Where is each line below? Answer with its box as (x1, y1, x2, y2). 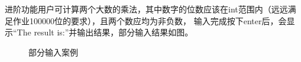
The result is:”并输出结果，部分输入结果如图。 (17, 26, 193, 38)
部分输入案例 (28, 45, 78, 58)
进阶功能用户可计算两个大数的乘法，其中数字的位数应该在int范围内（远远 (5, 3, 288, 15)
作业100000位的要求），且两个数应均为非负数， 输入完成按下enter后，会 (12, 14, 287, 27)
